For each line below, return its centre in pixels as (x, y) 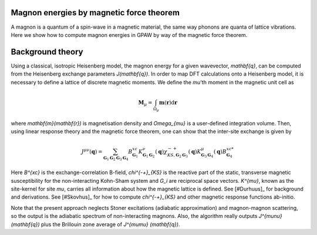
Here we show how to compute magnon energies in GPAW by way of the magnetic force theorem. (129, 35)
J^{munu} (270, 216)
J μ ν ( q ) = (92, 151)
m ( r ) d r (168, 102)
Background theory (47, 52)
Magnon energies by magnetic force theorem (95, 13)
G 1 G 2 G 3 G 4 (116, 158)
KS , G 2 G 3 (177, 155)
